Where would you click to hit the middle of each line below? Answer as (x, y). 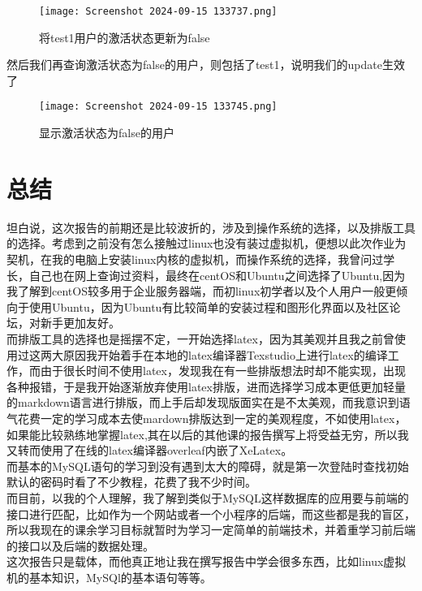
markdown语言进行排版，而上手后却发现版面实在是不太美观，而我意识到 (208, 402)
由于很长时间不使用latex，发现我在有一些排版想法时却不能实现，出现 (223, 371)
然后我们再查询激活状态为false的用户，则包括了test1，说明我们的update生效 (206, 65)
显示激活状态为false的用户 (107, 133)
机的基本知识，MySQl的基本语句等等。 (109, 577)
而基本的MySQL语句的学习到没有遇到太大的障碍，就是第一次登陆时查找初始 (208, 466)
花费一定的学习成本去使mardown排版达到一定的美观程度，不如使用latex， (212, 418)
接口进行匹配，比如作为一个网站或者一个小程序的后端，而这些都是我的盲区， (211, 513)
